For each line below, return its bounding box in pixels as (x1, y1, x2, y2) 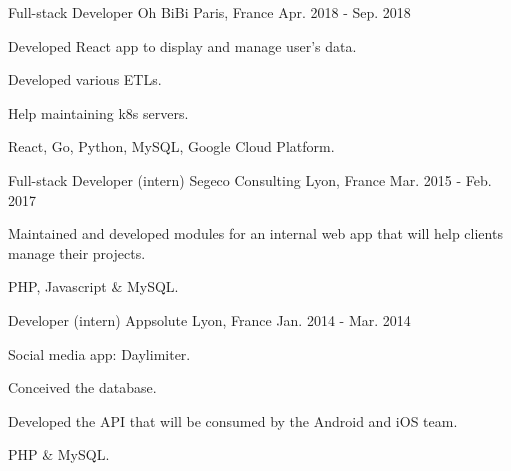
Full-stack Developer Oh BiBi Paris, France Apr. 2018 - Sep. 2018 (8, 2, 411, 22)
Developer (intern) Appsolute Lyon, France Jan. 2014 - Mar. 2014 (8, 309, 411, 330)
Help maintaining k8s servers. (8, 102, 189, 123)
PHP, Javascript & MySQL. (8, 276, 179, 297)
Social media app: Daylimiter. (8, 343, 191, 364)
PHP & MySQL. (8, 444, 110, 465)
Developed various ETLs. (8, 69, 162, 90)
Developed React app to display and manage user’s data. (8, 35, 357, 56)
